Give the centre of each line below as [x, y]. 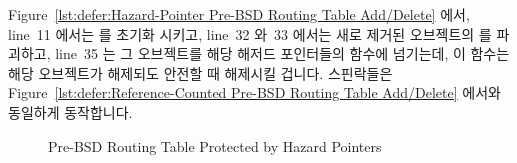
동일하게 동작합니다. [70, 111]
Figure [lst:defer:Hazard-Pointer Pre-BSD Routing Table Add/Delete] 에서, [239, 14]
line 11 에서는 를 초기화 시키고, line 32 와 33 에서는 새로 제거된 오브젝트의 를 [250, 33]
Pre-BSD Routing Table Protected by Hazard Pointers [215, 145]
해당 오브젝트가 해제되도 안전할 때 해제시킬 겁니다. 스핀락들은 [200, 72]
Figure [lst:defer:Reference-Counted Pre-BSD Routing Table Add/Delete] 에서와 [254, 92]
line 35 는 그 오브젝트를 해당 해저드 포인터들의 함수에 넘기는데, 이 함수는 [282, 53]
